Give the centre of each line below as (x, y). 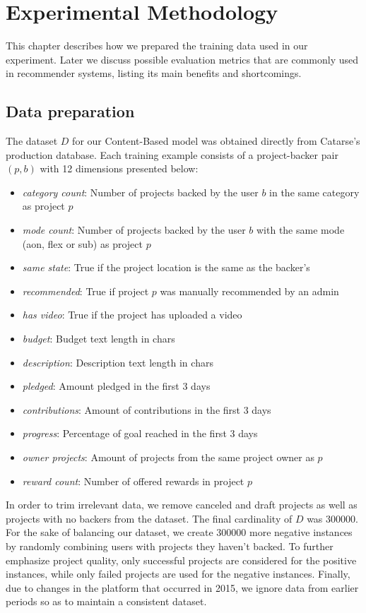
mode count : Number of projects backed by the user (134, 230)
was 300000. (332, 518)
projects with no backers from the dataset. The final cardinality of (149, 518)
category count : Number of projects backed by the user (140, 192)
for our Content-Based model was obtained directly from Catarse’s (216, 141)
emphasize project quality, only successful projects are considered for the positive (181, 560)
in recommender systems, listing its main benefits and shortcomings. (154, 73)
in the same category (314, 192)
